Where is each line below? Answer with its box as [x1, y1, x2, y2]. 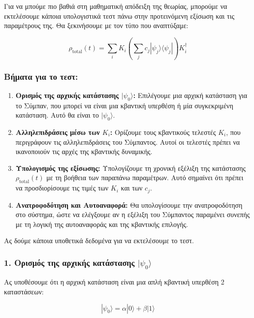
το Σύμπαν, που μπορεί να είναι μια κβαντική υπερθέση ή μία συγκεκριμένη [15, 100, 233, 110]
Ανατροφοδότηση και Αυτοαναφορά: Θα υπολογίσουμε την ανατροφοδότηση [15, 199, 243, 210]
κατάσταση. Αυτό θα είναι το [15, 110, 99, 120]
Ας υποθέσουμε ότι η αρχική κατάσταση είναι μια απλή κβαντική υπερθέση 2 [4, 277, 224, 287]
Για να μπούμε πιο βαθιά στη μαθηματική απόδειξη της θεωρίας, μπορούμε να [4, 1, 227, 11]
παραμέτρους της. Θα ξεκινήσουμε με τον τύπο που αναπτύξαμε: [4, 20, 189, 31]
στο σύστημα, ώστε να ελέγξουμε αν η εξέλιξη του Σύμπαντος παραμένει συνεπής [15, 209, 250, 220]
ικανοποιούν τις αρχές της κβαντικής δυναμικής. [15, 146, 153, 157]
